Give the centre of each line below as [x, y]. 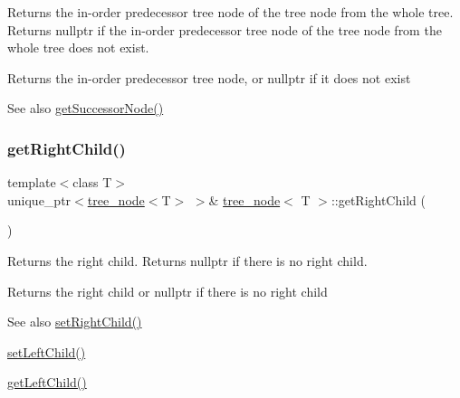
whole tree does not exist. [78, 47]
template [32, 182]
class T [92, 182]
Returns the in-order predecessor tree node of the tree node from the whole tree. [230, 12]
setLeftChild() [47, 351]
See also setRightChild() [75, 322]
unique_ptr [39, 199]
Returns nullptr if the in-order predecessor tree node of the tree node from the [225, 29]
